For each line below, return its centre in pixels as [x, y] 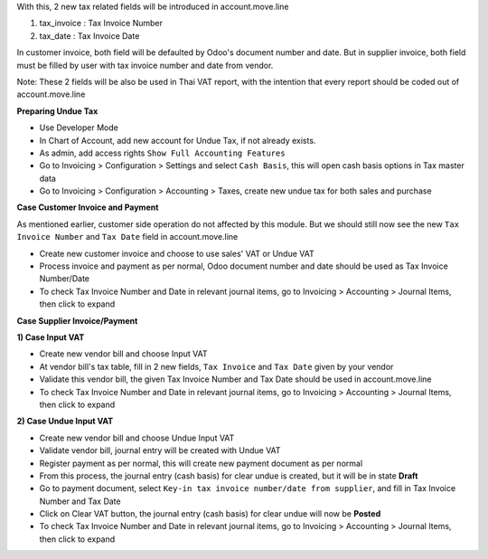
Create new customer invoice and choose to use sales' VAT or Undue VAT [177, 253]
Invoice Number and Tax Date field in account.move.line [127, 237]
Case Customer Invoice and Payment [88, 207]
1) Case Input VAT [51, 337]
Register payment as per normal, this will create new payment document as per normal [201, 463]
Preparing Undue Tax [57, 111]
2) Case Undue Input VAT [65, 422]
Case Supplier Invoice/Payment [77, 320]
